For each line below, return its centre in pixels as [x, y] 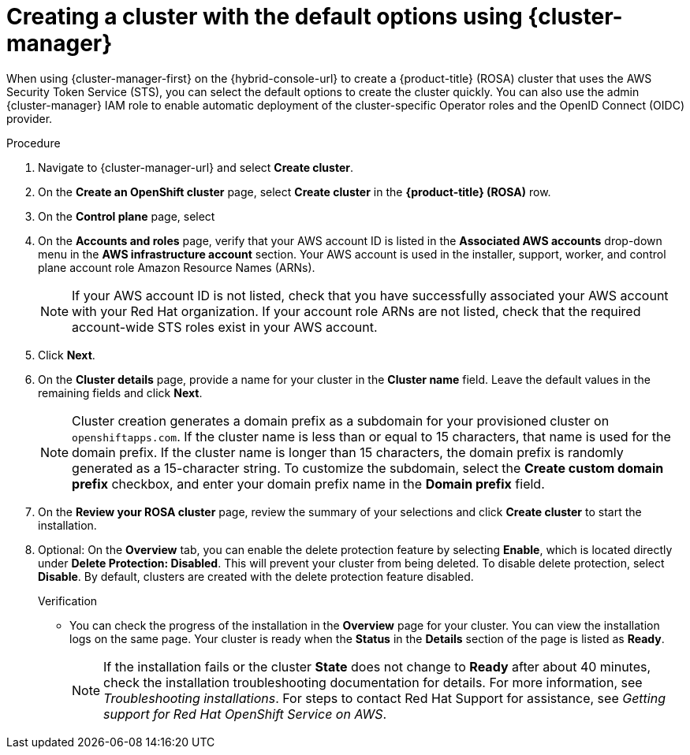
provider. [30, 118]
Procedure [34, 143]
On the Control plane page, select [127, 216]
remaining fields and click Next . [120, 392]
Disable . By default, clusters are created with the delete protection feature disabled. [256, 576]
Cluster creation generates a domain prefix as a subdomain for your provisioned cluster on [341, 420]
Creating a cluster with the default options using [265, 17]
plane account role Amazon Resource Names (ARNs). [177, 267]
